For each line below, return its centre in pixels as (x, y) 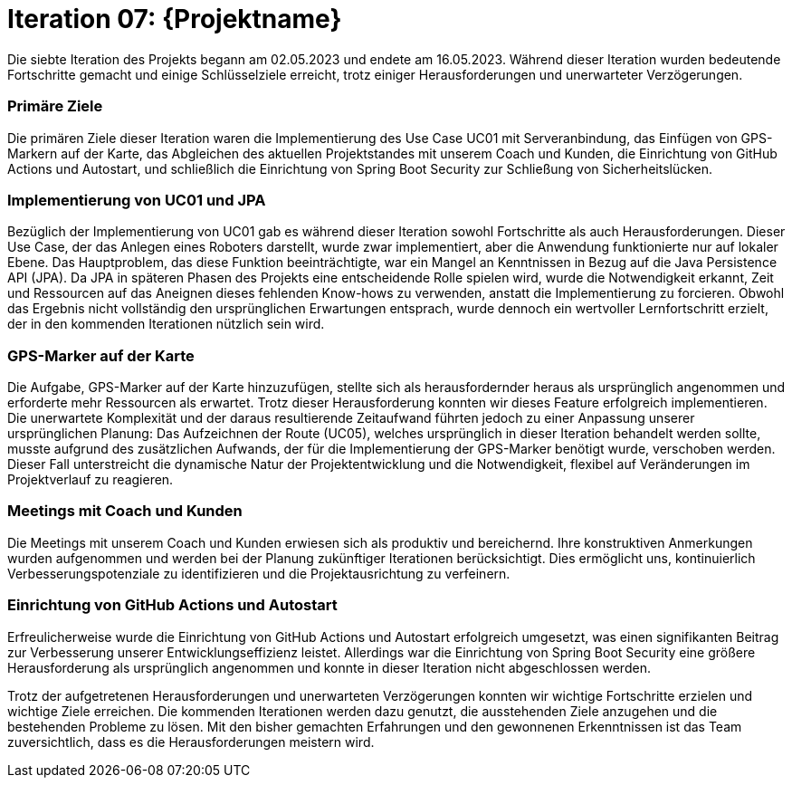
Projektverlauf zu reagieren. (91, 479)
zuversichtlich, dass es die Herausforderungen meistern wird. (191, 742)
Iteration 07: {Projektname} (175, 19)
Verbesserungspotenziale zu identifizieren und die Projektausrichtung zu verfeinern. (259, 573)
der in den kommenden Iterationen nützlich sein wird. (166, 324)
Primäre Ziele (55, 106)
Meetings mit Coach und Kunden (125, 511)
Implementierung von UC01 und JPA (137, 200)
